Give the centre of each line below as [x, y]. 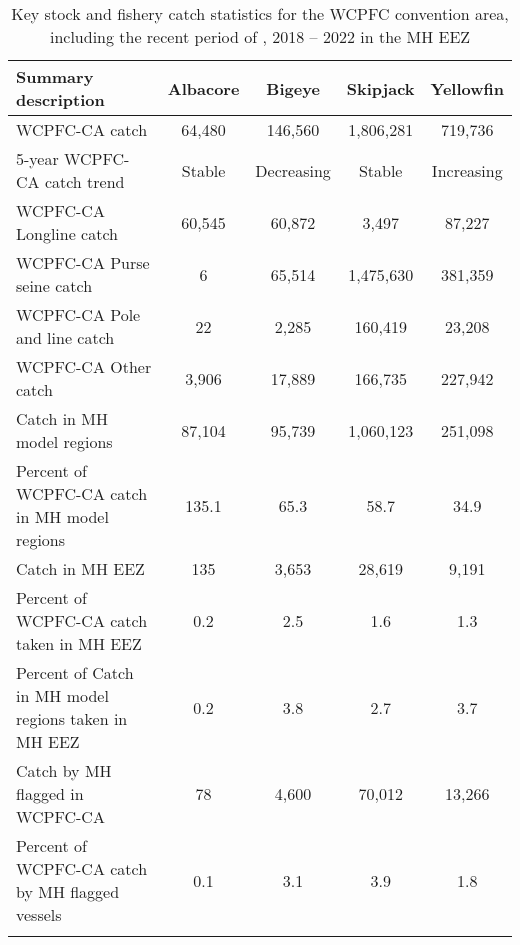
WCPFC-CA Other [84, 366]
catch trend [84, 181]
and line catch [65, 337]
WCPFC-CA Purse [83, 262]
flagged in [50, 793]
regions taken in [72, 718]
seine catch [54, 285]
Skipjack [380, 88]
